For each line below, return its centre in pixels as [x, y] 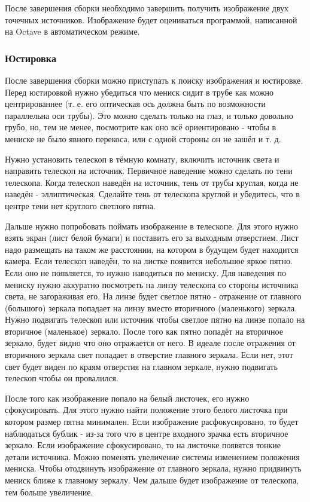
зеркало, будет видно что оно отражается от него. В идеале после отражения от [150, 343]
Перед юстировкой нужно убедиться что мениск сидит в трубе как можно [139, 92]
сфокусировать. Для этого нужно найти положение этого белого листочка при [146, 410]
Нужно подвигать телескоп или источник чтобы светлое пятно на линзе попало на [155, 319]
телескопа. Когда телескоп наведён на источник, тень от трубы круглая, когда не [152, 182]
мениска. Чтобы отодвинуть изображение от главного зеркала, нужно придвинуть [153, 468]
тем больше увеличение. [49, 492]
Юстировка [31, 58]
